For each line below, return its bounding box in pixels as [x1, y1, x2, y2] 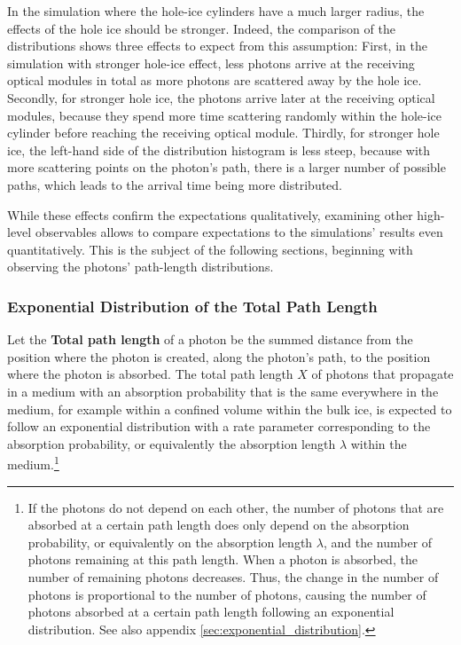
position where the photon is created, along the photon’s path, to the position [7, 347, 431, 366]
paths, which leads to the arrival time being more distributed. [7, 175, 343, 193]
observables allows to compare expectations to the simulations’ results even [35, 223, 443, 241]
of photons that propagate [311, 365, 454, 383]
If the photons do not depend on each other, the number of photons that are [27, 498, 444, 516]
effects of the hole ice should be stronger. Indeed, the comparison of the [7, 19, 395, 37]
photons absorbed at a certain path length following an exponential [27, 602, 395, 621]
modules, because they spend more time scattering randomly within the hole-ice [7, 106, 442, 124]
